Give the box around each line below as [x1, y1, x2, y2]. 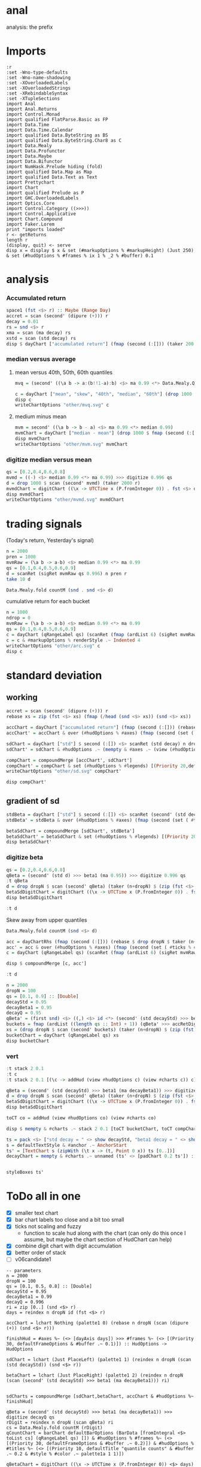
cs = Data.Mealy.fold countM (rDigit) [6, 1425, 103, 1431]
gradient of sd [6, 795, 60, 806]
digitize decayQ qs [6, 1414, 55, 1420]
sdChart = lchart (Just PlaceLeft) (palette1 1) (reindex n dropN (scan [6, 1357, 191, 1363]
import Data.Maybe [6, 153, 52, 159]
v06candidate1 [14, 1256, 51, 1263]
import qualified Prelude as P [6, 190, 84, 196]
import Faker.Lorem [6, 221, 55, 227]
